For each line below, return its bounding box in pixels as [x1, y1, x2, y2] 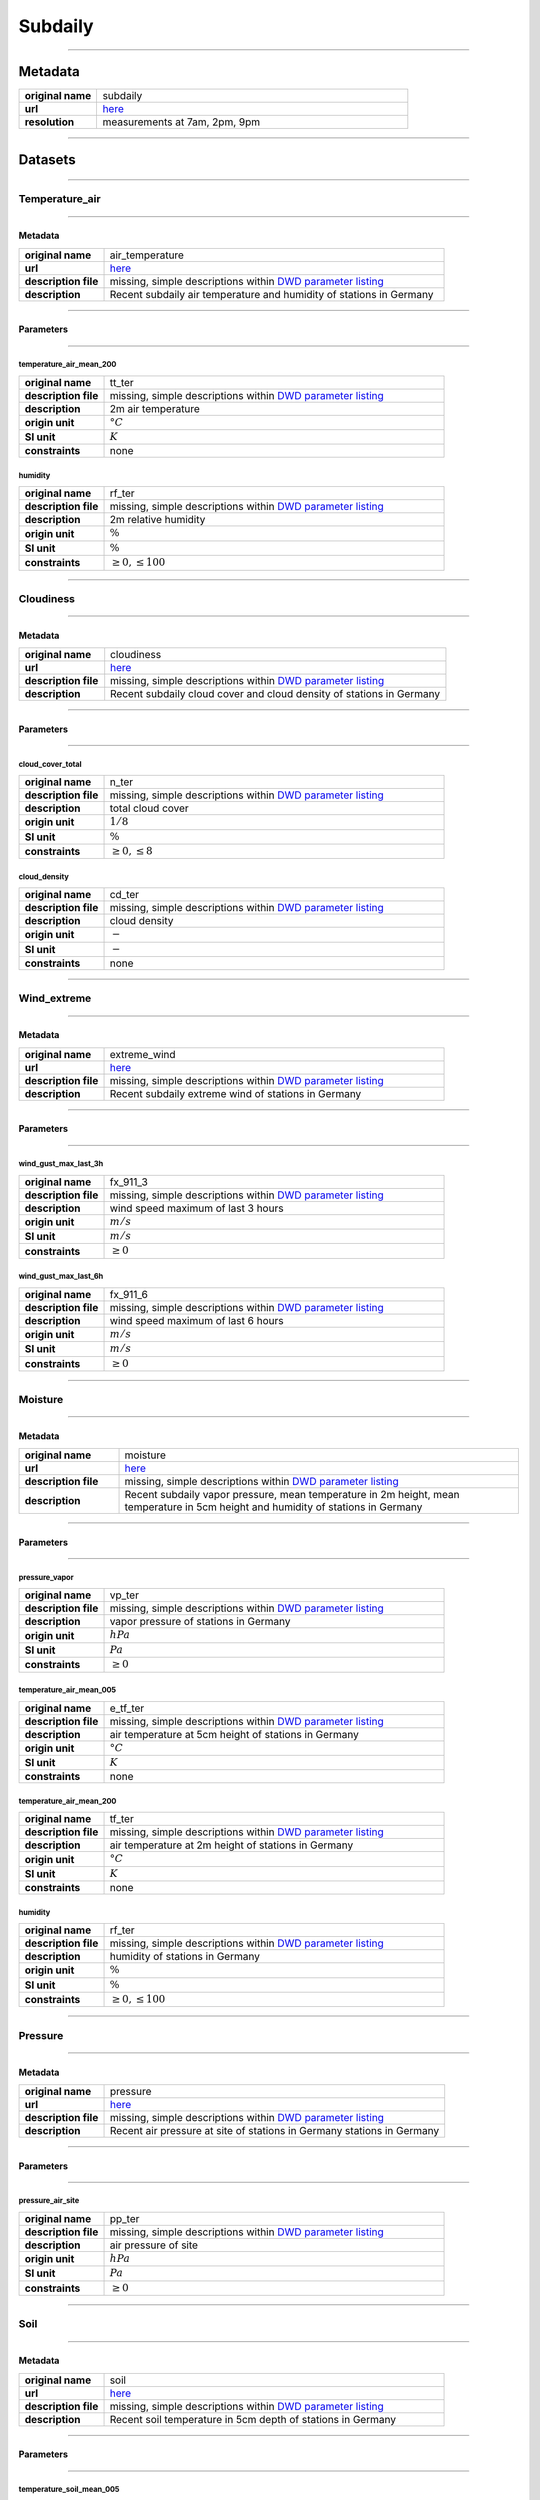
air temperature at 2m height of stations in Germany [109, 1838, 354, 1852]
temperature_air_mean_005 [18, 1685, 117, 1695]
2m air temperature [109, 401, 200, 415]
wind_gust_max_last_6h [18, 1271, 104, 1282]
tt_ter [109, 375, 134, 389]
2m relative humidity [109, 513, 206, 527]
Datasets [18, 151, 76, 169]
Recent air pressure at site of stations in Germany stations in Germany [109, 2123, 440, 2137]
